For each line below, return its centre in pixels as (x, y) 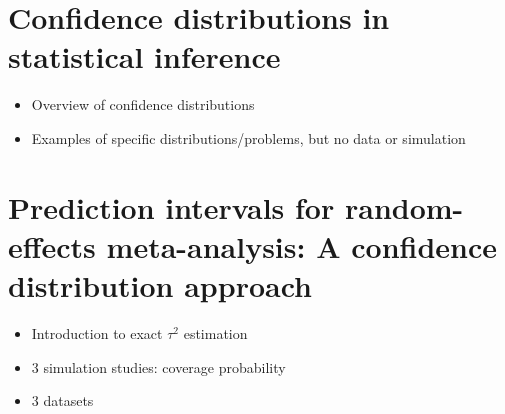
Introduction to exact (97, 333)
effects (52, 245)
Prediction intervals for (171, 206)
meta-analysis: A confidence (302, 245)
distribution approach (160, 285)
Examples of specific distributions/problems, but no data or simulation (248, 137)
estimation (215, 333)
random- (404, 206)
